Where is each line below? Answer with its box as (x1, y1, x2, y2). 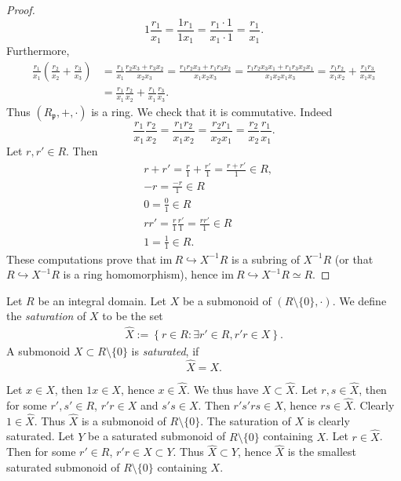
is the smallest (287, 443, 356, 460)
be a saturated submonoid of (88, 428, 226, 444)
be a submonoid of (182, 292, 272, 308)
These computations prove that (6, 250, 157, 267)
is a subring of (231, 250, 300, 267)
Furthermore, (6, 42, 70, 59)
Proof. (6, 2, 35, 17)
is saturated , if (131, 343, 199, 359)
